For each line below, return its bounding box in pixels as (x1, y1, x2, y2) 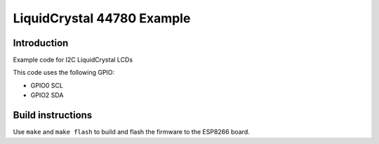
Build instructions (13, 109, 93, 122)
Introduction (13, 37, 69, 49)
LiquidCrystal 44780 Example (13, 10, 191, 26)
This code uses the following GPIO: (13, 69, 115, 77)
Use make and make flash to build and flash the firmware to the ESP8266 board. (13, 128, 250, 136)
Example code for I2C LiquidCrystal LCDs (13, 56, 133, 64)
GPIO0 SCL (30, 81, 63, 89)
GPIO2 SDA (30, 91, 64, 99)
